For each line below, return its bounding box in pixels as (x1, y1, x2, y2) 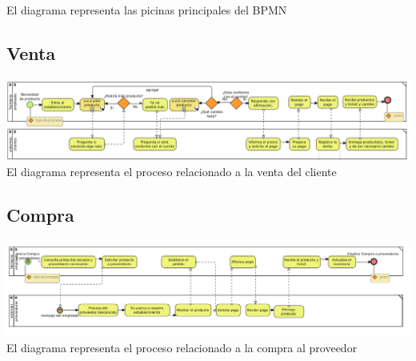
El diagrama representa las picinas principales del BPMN (6, 2, 287, 18)
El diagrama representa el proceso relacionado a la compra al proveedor (6, 339, 358, 355)
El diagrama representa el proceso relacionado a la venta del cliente (6, 162, 337, 179)
